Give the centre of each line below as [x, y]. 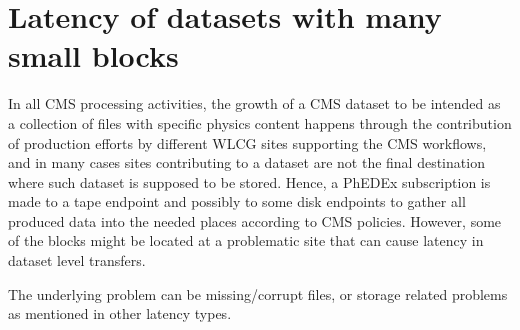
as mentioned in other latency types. [120, 313]
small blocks [93, 55]
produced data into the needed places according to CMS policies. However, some [255, 220]
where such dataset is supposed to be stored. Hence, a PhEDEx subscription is [249, 181]
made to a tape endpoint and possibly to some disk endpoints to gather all [237, 201]
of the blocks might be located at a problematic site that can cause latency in [246, 240]
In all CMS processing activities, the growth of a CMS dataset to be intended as [254, 103]
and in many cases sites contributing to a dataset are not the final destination [246, 162]
